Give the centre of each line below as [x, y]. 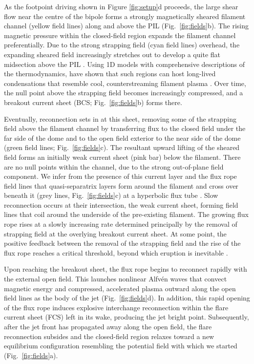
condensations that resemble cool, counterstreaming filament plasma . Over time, [125, 83]
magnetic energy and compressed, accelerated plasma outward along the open [120, 288]
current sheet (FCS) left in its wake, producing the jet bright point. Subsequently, [127, 317]
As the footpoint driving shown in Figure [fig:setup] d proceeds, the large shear [121, 6]
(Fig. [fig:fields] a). [31, 355]
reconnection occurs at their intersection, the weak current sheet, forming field [121, 204]
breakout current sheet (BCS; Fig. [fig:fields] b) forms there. [93, 102]
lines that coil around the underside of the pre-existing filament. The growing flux [126, 214]
